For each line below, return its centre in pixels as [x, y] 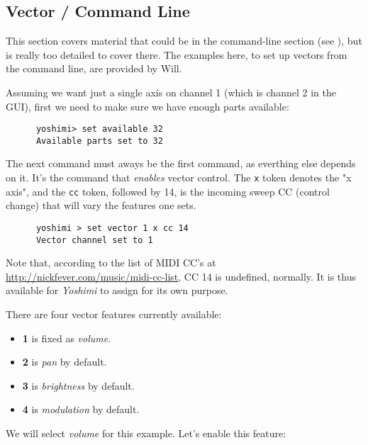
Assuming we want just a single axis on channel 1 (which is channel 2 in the [171, 92]
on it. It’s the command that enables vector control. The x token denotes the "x [179, 178]
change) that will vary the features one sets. [101, 205]
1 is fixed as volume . [67, 338]
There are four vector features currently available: [114, 314]
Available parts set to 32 [99, 141]
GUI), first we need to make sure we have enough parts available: [147, 106]
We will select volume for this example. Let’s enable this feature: [146, 433]
